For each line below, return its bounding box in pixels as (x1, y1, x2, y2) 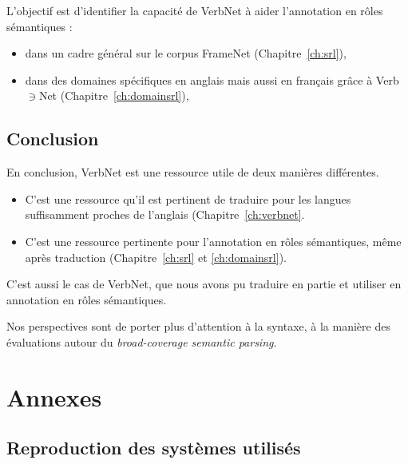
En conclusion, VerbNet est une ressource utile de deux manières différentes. (6, 164, 379, 180)
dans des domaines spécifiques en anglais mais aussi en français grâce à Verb (25, 71, 399, 88)
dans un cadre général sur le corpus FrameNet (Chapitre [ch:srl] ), (25, 45, 347, 61)
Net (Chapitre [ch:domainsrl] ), (38, 87, 189, 104)
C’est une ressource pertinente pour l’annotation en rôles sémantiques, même (25, 232, 402, 249)
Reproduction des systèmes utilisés (6, 435, 301, 460)
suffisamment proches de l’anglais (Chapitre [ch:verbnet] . (25, 206, 305, 223)
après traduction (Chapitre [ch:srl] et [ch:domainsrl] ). (25, 248, 287, 265)
